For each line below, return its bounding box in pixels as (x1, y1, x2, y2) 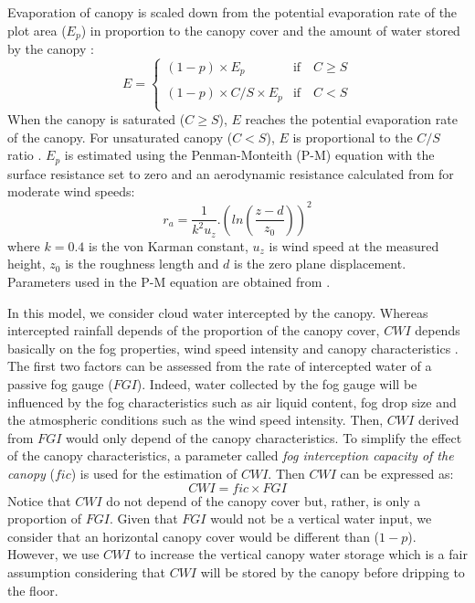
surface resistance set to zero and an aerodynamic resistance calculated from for (7, 164, 454, 183)
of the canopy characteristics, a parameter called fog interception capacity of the (7, 446, 454, 465)
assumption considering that (7, 562, 165, 581)
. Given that (109, 509, 178, 528)
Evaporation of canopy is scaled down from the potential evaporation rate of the (7, 3, 458, 21)
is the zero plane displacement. (234, 254, 406, 273)
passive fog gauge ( (7, 375, 113, 394)
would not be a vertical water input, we (210, 509, 432, 528)
